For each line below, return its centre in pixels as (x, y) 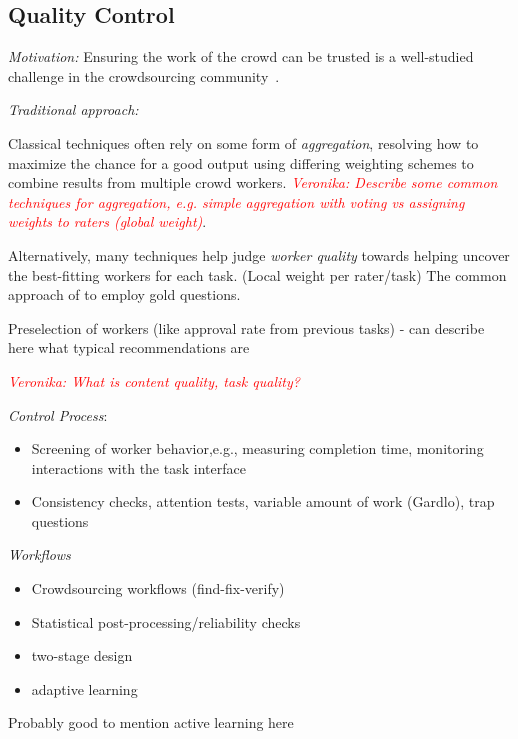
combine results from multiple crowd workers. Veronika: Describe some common (253, 182)
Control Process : (58, 414)
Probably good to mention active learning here (151, 722)
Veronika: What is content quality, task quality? (154, 380)
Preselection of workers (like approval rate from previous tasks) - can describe (246, 327)
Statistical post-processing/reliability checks (166, 621)
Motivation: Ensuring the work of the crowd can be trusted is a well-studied (241, 56)
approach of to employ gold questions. (124, 294)
